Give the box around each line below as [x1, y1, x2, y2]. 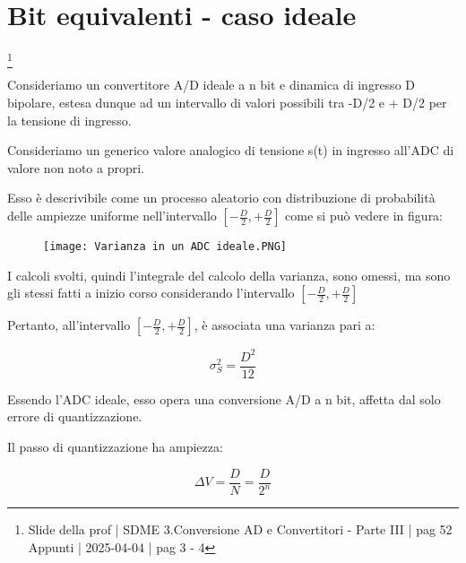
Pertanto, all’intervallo [7, 316, 131, 334]
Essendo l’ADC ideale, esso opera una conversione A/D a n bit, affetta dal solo [7, 389, 441, 408]
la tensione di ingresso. [7, 110, 132, 129]
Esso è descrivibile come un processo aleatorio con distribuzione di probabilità [7, 188, 436, 207]
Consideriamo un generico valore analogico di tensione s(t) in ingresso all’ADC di [7, 141, 454, 160]
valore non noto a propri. [7, 158, 144, 177]
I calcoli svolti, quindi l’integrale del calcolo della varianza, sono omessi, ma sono [7, 265, 451, 284]
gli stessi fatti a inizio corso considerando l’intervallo [7, 283, 295, 302]
